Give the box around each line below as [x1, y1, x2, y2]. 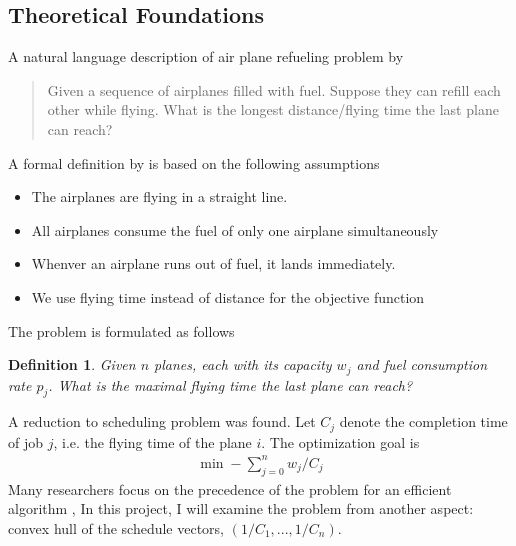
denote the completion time [339, 411, 508, 432]
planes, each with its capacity [154, 354, 332, 375]
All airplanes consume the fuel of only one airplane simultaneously [31, 219, 439, 240]
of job [8, 431, 44, 452]
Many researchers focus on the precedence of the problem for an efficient [8, 478, 452, 499]
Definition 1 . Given [8, 354, 136, 375]
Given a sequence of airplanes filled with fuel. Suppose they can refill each [47, 79, 501, 100]
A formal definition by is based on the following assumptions [8, 152, 380, 173]
